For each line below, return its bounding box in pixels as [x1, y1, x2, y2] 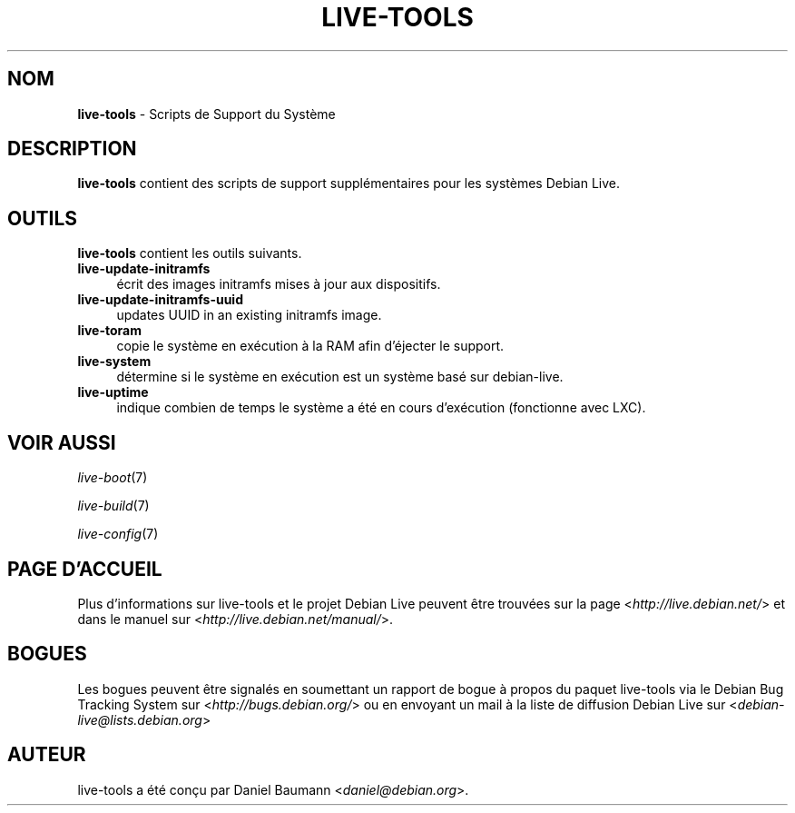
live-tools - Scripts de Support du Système [77, 105, 336, 122]
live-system [77, 353, 152, 370]
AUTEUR [7, 743, 86, 767]
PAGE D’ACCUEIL [7, 557, 162, 580]
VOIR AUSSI [7, 431, 116, 454]
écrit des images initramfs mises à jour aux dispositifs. [116, 276, 441, 292]
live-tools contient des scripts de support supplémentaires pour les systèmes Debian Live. [77, 175, 621, 192]
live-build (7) [77, 498, 150, 514]
